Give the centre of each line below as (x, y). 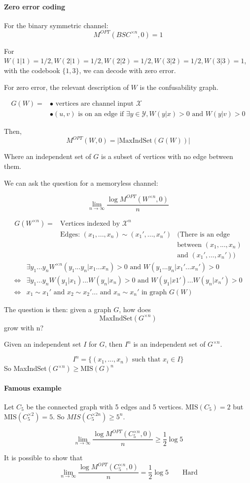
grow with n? (24, 327)
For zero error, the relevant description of (66, 87)
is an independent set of (169, 344)
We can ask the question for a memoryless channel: (81, 182)
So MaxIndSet (25, 368)
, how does (135, 309)
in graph (154, 292)
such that (146, 360)
